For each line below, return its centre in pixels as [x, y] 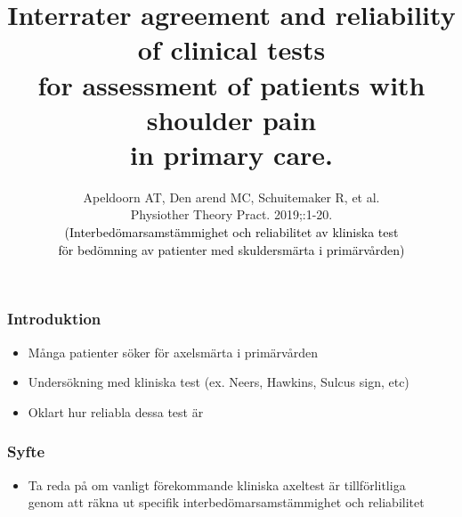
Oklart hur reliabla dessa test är [116, 411]
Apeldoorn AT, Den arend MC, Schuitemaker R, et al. [231, 197]
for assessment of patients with [231, 84]
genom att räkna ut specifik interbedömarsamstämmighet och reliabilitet [226, 502]
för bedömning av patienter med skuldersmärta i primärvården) [231, 249]
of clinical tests [231, 49]
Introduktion [54, 319]
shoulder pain [231, 119]
